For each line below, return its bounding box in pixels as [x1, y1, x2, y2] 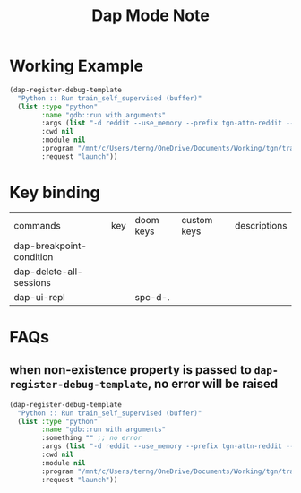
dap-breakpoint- [13, 239, 88, 252]
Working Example [9, 56, 144, 76]
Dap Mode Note [90, 5, 211, 26]
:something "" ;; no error [41, 434, 142, 443]
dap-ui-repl [13, 290, 65, 303]
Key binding [9, 183, 100, 203]
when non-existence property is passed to [9, 362, 253, 377]
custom [181, 213, 213, 226]
